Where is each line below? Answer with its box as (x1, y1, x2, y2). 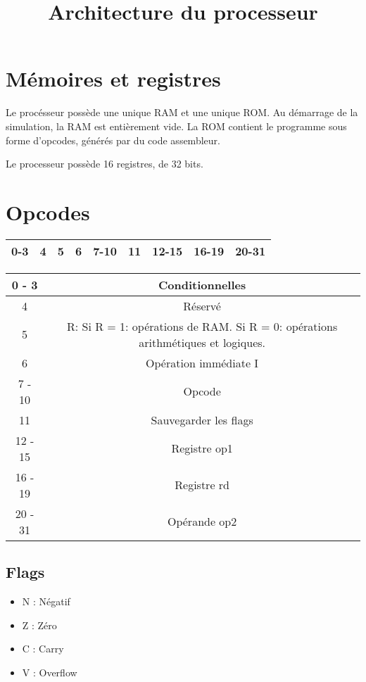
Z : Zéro (22, 617, 57, 632)
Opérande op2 (167, 513, 237, 530)
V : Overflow (22, 664, 77, 679)
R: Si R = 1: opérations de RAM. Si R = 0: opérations (66, 317, 338, 334)
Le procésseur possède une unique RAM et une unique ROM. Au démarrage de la (6, 105, 358, 120)
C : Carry (22, 641, 64, 656)
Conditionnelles (158, 276, 246, 293)
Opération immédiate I (146, 354, 259, 371)
